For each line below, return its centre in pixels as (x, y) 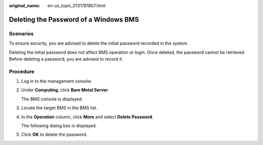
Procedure (22, 71)
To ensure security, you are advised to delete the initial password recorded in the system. (99, 43)
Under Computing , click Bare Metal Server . (65, 90)
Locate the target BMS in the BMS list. (59, 108)
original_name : (25, 6)
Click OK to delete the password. (54, 135)
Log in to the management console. (57, 81)
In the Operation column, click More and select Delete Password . (87, 117)
